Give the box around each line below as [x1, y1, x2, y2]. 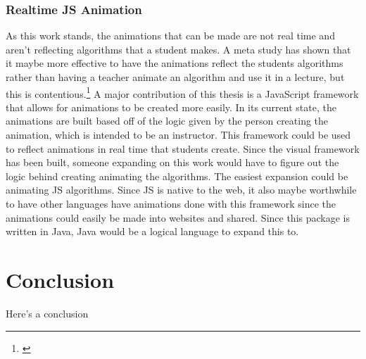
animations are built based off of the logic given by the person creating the [6, 113, 329, 128]
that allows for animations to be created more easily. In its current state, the [6, 99, 336, 114]
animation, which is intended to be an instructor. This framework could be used [6, 127, 351, 142]
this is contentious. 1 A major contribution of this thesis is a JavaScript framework [6, 84, 359, 101]
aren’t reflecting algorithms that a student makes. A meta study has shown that [6, 42, 351, 56]
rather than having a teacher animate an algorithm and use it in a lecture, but [6, 70, 345, 84]
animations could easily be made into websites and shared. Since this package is [6, 210, 350, 225]
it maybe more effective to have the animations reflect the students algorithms [6, 56, 343, 70]
